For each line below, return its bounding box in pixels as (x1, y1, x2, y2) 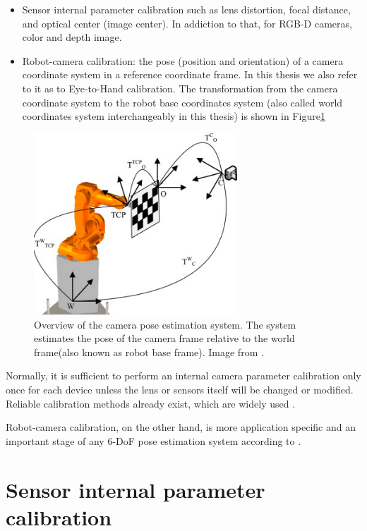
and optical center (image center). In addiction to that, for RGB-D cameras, (22, 16, 352, 30)
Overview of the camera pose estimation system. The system (34, 317, 296, 331)
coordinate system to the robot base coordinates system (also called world (22, 94, 343, 109)
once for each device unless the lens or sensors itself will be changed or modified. (6, 382, 354, 396)
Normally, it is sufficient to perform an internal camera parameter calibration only (6, 368, 361, 383)
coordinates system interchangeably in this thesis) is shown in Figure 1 (22, 109, 325, 123)
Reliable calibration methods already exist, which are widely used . (6, 396, 296, 410)
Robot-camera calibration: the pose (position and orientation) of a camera (22, 53, 344, 68)
